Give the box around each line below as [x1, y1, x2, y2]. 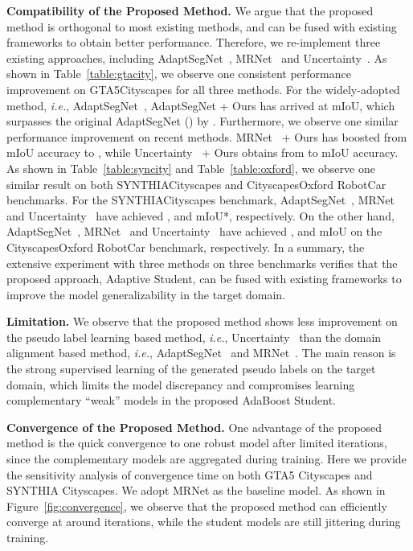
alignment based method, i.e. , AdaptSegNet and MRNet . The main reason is [6, 344, 396, 361]
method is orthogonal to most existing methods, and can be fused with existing [6, 18, 397, 35]
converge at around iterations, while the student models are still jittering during [6, 513, 401, 530]
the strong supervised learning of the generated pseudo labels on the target [6, 360, 376, 377]
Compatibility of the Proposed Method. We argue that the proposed [6, 2, 374, 19]
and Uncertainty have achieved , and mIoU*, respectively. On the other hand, [6, 207, 395, 224]
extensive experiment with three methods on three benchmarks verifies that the [6, 254, 398, 271]
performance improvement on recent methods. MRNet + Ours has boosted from [6, 128, 407, 145]
